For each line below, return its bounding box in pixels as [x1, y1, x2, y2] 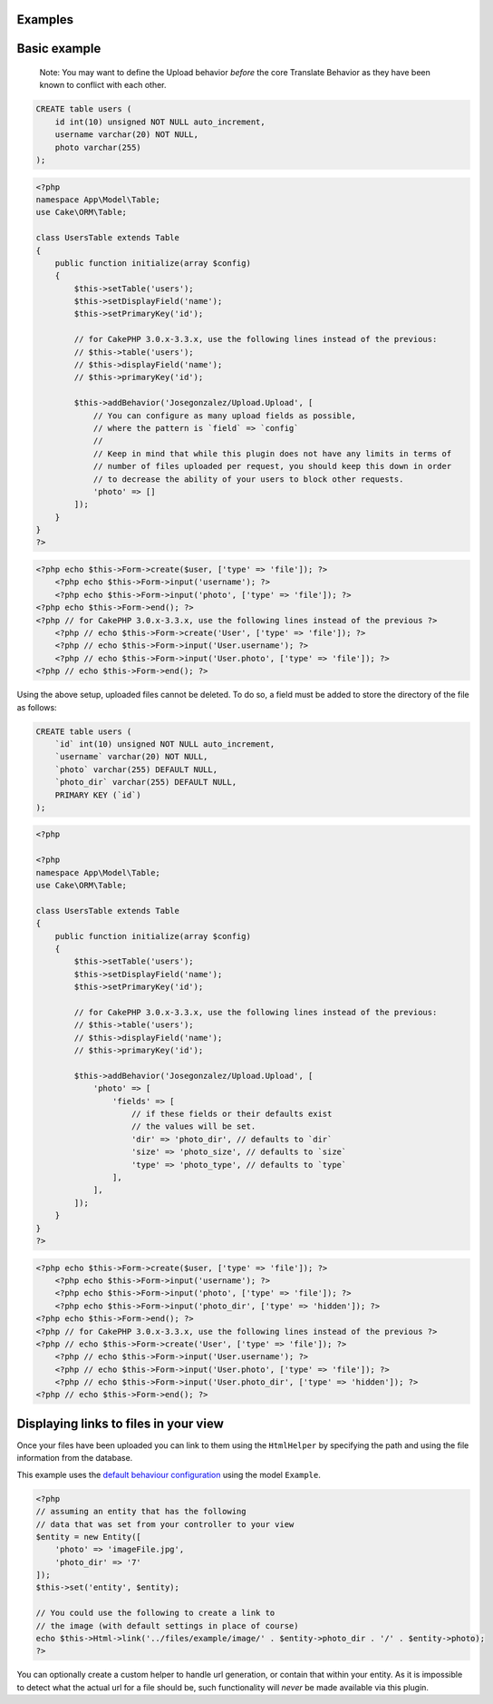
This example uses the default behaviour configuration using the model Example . [16, 1469, 322, 1480]
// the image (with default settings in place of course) [35, 1621, 299, 1631]
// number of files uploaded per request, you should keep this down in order [92, 461, 452, 472]
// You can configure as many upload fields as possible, [92, 410, 357, 421]
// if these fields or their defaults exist [131, 1109, 333, 1120]
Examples [16, 12, 74, 27]
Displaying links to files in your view [16, 1415, 224, 1431]
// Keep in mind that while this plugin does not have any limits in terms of [92, 448, 452, 458]
